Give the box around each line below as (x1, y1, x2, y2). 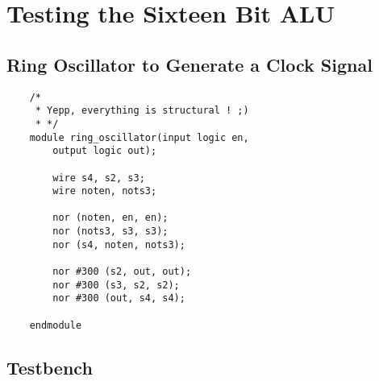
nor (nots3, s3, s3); (52, 226, 169, 238)
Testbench (6, 354, 93, 379)
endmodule (29, 319, 82, 331)
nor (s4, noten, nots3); (52, 238, 185, 251)
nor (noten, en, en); (52, 212, 169, 224)
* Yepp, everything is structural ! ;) (35, 105, 249, 117)
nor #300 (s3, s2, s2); (52, 279, 180, 291)
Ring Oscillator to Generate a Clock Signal (6, 52, 373, 77)
